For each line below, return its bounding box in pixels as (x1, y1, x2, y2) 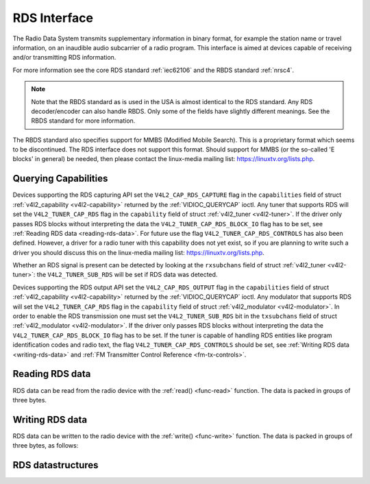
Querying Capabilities (12, 173, 108, 184)
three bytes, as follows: (12, 441, 79, 450)
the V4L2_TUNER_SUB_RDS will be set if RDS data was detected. (36, 271, 218, 279)
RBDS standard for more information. (31, 117, 136, 125)
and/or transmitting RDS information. (12, 53, 116, 62)
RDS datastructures (12, 459, 99, 471)
